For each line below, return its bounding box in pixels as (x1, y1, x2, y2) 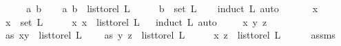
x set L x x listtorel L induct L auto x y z (5, 14, 267, 28)
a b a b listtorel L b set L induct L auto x (26, 1, 318, 15)
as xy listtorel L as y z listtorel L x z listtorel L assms (5, 28, 335, 42)
